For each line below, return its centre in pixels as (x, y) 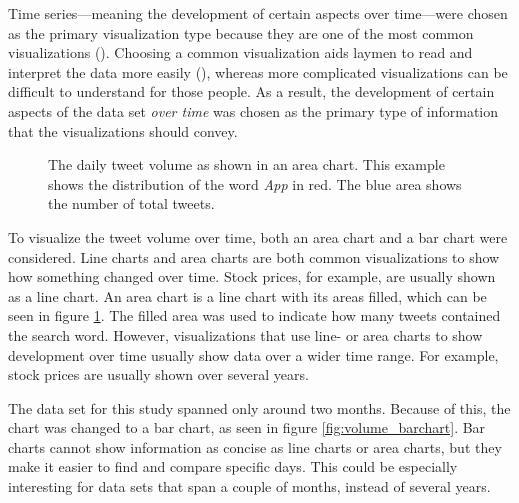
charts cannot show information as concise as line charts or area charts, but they (255, 446)
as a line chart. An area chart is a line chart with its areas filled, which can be (247, 295)
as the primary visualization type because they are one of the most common (241, 32)
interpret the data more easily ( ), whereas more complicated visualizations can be (258, 71)
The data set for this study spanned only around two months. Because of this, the (259, 407)
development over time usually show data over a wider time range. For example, (253, 354)
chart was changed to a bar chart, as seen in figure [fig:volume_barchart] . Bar (247, 427)
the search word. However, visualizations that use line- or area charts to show (245, 334)
